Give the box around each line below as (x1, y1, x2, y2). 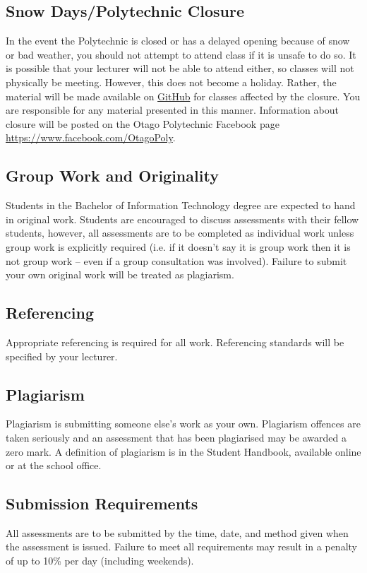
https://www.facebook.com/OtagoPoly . (6, 130, 176, 145)
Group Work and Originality (6, 165, 219, 187)
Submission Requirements (6, 492, 198, 514)
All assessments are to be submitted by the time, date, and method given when (6, 525, 349, 540)
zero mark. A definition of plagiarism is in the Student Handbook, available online (6, 444, 361, 459)
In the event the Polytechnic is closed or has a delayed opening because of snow (6, 33, 350, 48)
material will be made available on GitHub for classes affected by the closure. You (6, 88, 361, 103)
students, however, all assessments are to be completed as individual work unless (6, 225, 354, 240)
